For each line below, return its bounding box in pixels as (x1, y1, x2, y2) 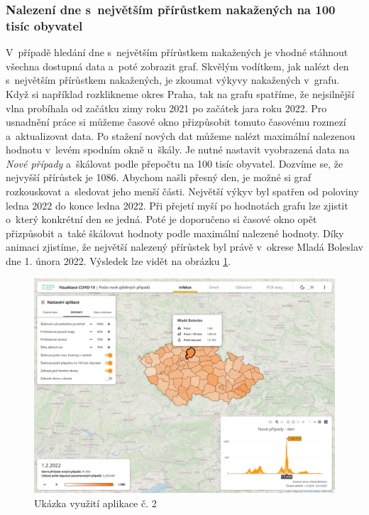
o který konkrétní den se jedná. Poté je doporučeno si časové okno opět (6, 212, 317, 227)
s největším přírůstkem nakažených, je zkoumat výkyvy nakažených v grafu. (6, 72, 340, 87)
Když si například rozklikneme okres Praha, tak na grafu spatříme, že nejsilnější (6, 86, 355, 101)
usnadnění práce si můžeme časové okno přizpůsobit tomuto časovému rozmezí (6, 114, 346, 129)
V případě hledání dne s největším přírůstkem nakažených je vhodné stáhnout (6, 45, 348, 60)
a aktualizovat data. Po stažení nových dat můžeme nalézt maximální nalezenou (6, 128, 356, 143)
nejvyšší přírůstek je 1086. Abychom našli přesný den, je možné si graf (6, 170, 312, 185)
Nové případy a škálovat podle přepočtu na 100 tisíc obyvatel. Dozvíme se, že (6, 156, 343, 170)
